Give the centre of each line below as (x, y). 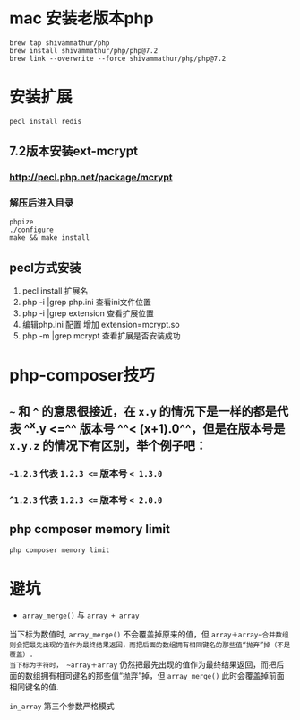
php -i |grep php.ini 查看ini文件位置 (87, 303)
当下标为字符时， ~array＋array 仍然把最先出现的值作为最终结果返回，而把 (143, 664)
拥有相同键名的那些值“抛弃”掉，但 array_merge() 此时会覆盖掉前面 (162, 676)
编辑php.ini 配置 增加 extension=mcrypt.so (101, 325)
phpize (21, 222)
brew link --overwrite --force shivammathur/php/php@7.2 (118, 58)
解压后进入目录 (42, 203)
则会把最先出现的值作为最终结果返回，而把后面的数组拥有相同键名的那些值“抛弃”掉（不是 (150, 645)
